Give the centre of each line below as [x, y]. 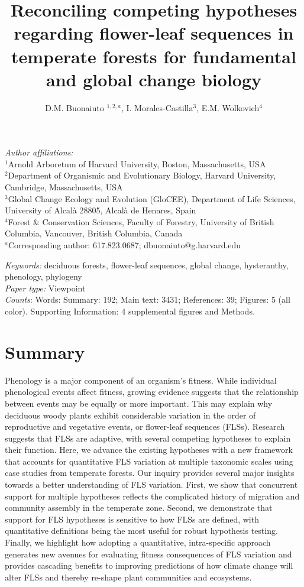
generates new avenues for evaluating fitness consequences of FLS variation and [148, 554]
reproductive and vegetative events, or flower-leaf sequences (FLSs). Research [145, 427]
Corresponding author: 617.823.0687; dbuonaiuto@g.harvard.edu [124, 245]
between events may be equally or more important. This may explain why [139, 403]
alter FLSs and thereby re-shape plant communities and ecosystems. [128, 577]
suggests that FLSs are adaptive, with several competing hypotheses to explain [148, 438]
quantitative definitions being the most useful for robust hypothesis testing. [141, 531]
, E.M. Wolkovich [228, 107]
